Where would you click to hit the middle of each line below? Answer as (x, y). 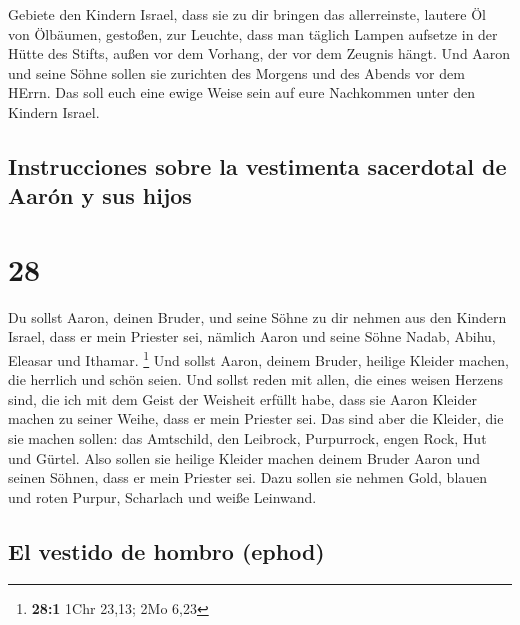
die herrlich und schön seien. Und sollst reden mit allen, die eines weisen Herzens (255, 379)
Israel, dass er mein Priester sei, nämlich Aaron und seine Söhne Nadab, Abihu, (252, 336)
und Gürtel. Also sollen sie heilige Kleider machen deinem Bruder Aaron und (244, 457)
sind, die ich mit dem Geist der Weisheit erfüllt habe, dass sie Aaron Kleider (242, 398)
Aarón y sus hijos (100, 195)
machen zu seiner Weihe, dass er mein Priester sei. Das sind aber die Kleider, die (256, 418)
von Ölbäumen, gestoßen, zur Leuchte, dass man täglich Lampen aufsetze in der (253, 33)
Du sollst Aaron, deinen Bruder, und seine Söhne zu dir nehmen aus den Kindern (257, 316)
